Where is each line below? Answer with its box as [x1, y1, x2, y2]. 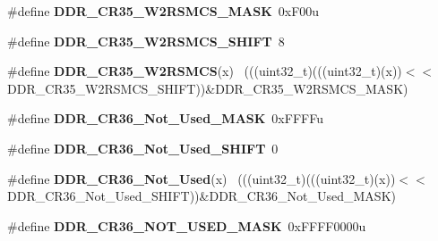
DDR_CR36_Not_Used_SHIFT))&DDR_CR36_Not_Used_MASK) [7, 187, 396, 205]
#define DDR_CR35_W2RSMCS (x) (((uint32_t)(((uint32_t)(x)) [7, 62, 402, 80]
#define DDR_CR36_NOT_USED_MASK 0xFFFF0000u [7, 216, 366, 235]
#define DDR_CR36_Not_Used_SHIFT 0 [7, 138, 279, 157]
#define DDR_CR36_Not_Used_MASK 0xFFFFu [7, 109, 323, 128]
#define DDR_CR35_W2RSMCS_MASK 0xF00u [7, 2, 320, 20]
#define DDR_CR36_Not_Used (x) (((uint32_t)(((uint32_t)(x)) [7, 169, 396, 187]
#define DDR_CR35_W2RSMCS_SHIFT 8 [7, 31, 285, 50]
